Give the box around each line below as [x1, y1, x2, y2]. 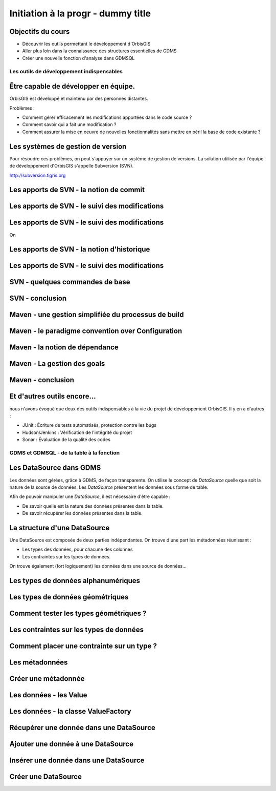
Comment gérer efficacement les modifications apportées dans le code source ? [22, 114, 192, 120]
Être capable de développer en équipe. [9, 82, 135, 91]
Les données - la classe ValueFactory [9, 707, 131, 716]
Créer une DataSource [9, 773, 82, 781]
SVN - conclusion [9, 294, 67, 303]
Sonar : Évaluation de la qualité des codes [22, 436, 111, 443]
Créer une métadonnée [9, 674, 85, 683]
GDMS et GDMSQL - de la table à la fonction [9, 449, 120, 456]
